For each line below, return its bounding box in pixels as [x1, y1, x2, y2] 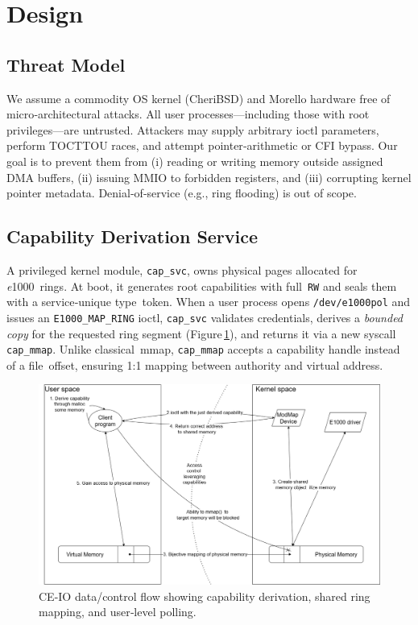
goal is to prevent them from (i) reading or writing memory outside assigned [6, 152, 383, 169]
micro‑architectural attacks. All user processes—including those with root [6, 106, 370, 122]
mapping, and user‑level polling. [39, 603, 197, 620]
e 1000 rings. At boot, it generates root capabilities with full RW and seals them [6, 277, 397, 294]
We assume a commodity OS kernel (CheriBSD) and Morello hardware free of [6, 89, 391, 106]
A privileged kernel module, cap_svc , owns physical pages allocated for [6, 261, 358, 278]
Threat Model [6, 52, 126, 77]
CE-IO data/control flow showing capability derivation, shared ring [39, 587, 370, 604]
